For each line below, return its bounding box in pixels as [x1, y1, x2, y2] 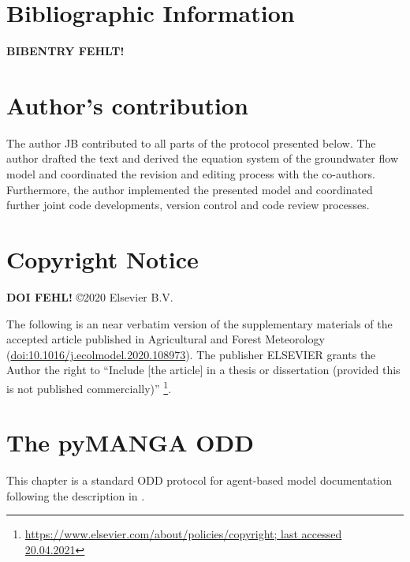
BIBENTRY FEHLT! [6, 43, 125, 59]
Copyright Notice [6, 243, 199, 275]
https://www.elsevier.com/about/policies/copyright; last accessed [24, 526, 342, 542]
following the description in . [6, 487, 145, 504]
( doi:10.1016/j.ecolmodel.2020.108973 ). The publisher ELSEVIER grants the [6, 346, 376, 362]
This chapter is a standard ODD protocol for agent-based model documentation [6, 472, 392, 489]
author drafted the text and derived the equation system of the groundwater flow [6, 150, 398, 167]
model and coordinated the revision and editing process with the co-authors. [6, 166, 375, 182]
